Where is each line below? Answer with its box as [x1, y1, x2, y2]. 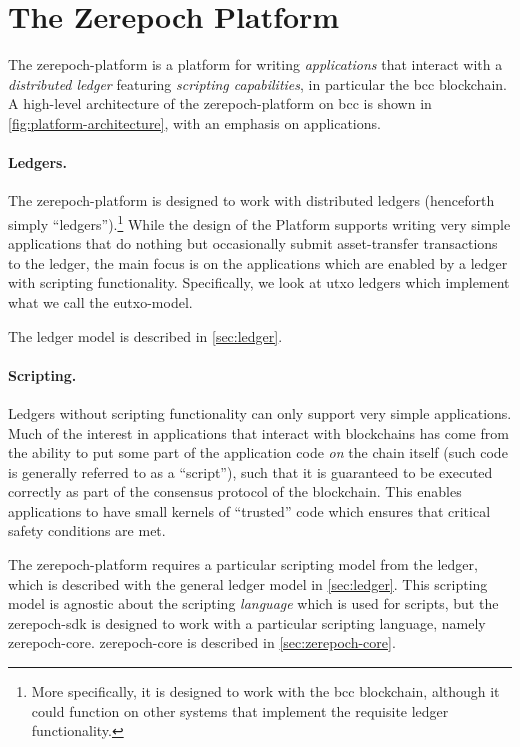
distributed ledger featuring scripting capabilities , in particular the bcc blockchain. [8, 73, 508, 94]
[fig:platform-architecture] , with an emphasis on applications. [8, 112, 381, 133]
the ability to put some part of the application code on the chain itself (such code [8, 442, 508, 463]
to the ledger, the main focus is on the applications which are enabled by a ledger [8, 252, 508, 273]
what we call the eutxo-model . [8, 291, 193, 312]
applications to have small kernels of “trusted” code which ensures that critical [8, 500, 491, 521]
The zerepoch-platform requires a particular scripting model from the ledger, [8, 554, 478, 575]
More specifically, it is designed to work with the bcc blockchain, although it [31, 681, 500, 702]
